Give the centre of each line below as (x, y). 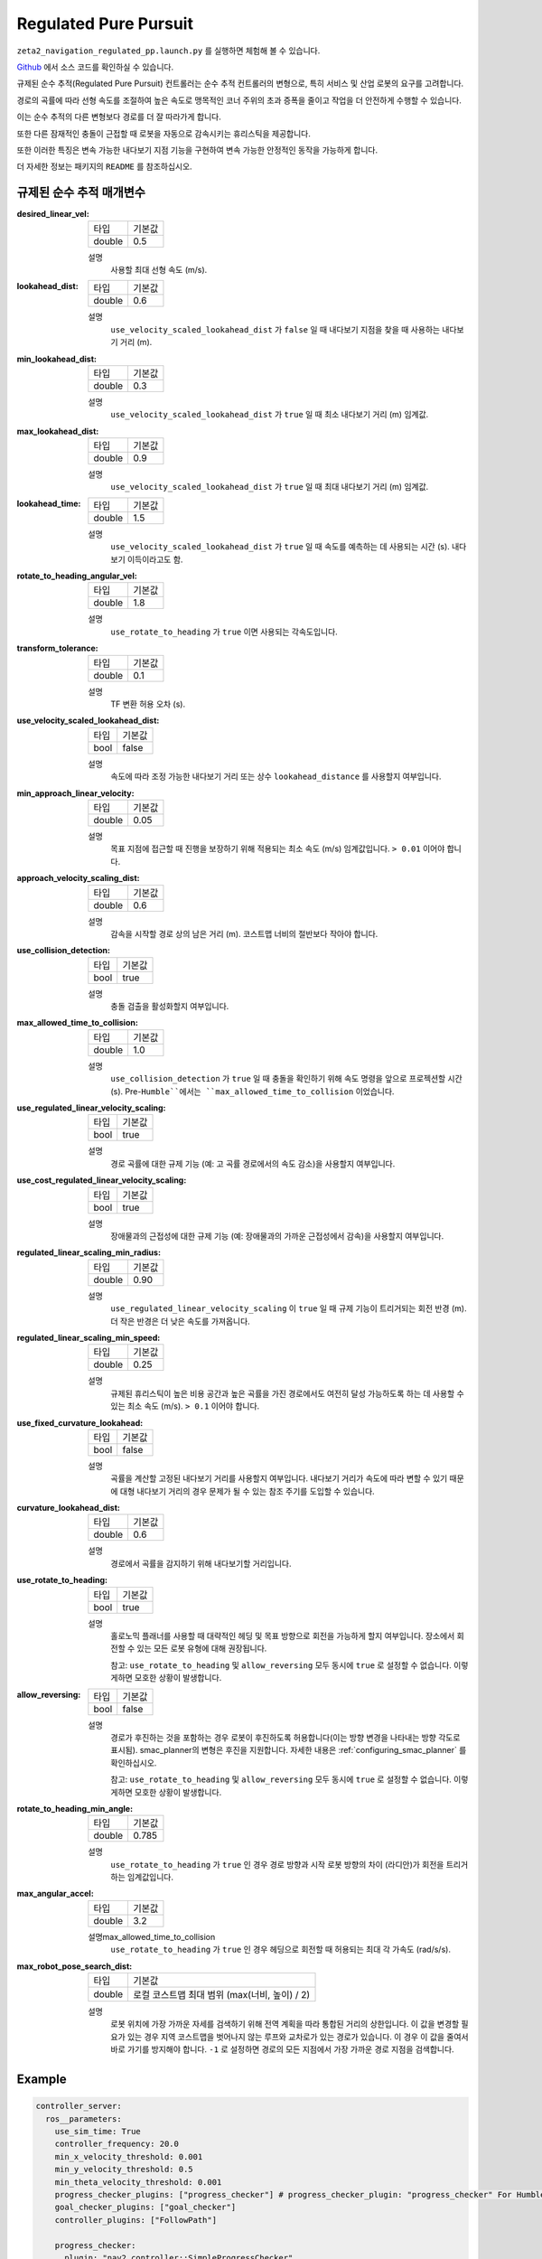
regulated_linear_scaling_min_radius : (89, 1252)
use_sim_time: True (98, 2131)
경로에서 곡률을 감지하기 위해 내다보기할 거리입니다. (201, 1563)
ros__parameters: (84, 2118)
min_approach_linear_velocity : (75, 793)
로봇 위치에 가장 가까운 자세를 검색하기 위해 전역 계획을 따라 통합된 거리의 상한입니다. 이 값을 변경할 (285, 2024)
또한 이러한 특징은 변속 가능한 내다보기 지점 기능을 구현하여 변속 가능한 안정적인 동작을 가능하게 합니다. (197, 150)
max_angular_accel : (55, 1894)
